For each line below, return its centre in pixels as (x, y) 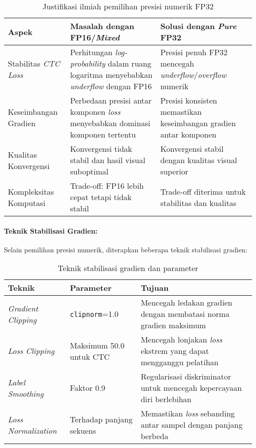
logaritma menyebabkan (111, 75)
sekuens (83, 430)
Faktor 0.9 (88, 388)
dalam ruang (130, 63)
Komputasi (27, 203)
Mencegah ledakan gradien (186, 303)
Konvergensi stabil (192, 149)
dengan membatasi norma (185, 314)
